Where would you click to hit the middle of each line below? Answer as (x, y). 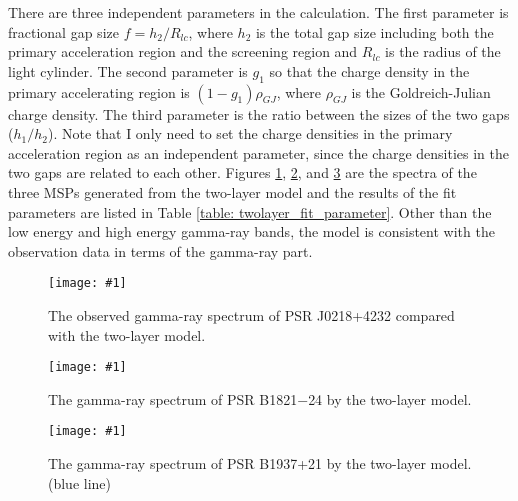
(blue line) (80, 482)
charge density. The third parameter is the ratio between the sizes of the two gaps (259, 113)
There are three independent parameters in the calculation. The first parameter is (258, 12)
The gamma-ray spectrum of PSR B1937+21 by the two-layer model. (260, 463)
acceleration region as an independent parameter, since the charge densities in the (258, 152)
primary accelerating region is (99, 91)
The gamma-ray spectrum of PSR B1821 (173, 398)
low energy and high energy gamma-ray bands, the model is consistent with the (251, 231)
